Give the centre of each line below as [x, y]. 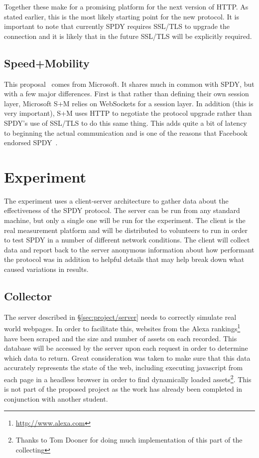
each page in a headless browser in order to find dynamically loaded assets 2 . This [128, 378]
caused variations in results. [46, 269]
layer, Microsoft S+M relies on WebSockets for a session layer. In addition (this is [129, 103]
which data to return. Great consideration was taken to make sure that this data [127, 357]
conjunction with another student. [56, 398]
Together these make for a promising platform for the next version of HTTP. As [126, 6]
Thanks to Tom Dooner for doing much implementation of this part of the [129, 440]
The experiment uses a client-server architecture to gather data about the [116, 200]
